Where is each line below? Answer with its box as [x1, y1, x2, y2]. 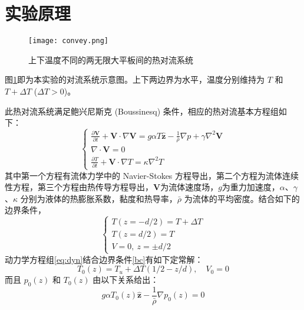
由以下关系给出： [92, 273, 159, 286]
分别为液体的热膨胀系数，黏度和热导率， [20, 192, 177, 204]
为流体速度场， [160, 181, 219, 193]
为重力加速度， [222, 181, 280, 193]
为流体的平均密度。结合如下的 [184, 192, 300, 204]
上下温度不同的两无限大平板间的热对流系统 [28, 53, 193, 66]
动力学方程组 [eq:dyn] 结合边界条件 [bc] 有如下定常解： [5, 253, 203, 265]
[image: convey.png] [28, 37, 109, 45]
